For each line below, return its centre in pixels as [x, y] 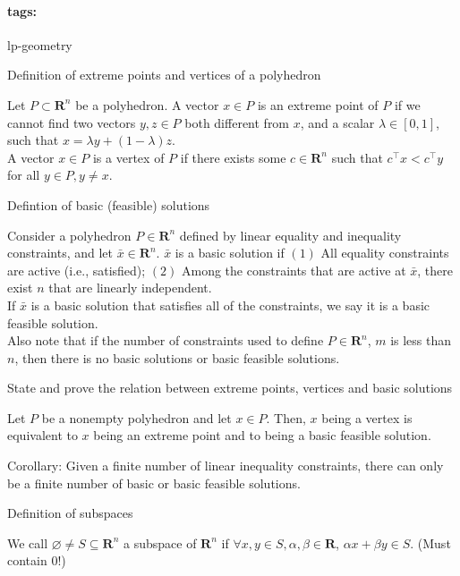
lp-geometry [40, 44]
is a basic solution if [230, 253]
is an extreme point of [318, 104]
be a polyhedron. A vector [147, 104]
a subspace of [160, 542]
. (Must [430, 542]
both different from [237, 122]
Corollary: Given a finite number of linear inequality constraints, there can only [226, 466]
